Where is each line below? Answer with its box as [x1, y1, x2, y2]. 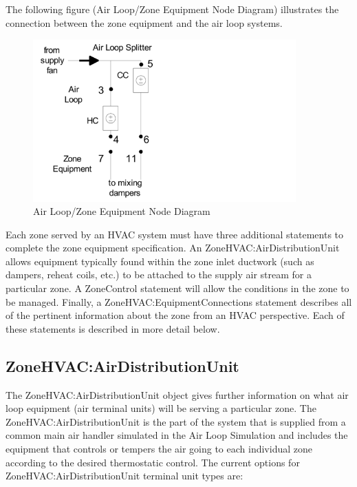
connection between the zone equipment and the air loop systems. [6, 15, 283, 30]
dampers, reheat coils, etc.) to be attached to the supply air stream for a [6, 267, 312, 282]
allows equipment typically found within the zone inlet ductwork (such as [6, 253, 314, 268]
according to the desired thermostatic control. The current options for [6, 455, 300, 469]
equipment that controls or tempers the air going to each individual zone [6, 442, 312, 456]
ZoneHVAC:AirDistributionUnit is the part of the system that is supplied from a [6, 414, 346, 428]
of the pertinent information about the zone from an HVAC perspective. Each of [6, 308, 345, 322]
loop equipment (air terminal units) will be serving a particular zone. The [6, 401, 316, 415]
